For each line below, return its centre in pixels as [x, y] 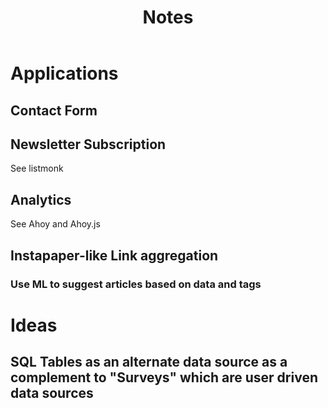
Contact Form [54, 110]
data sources [52, 393]
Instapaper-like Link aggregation [114, 255]
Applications [64, 73]
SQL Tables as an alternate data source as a [149, 362]
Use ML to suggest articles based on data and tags [136, 284]
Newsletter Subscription [88, 144]
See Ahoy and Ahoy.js [55, 224]
